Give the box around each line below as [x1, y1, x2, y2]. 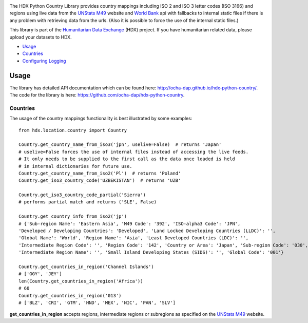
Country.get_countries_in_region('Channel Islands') [18, 263, 154, 270]
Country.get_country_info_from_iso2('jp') [18, 214, 127, 219]
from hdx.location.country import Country [18, 127, 127, 133]
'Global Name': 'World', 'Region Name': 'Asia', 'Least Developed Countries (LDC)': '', [18, 235, 249, 241]
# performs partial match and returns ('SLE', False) [18, 199, 157, 205]
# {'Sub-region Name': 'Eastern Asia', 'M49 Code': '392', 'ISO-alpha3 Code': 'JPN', [18, 221, 241, 226]
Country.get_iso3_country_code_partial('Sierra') [18, 192, 146, 198]
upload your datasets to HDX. [9, 34, 72, 40]
